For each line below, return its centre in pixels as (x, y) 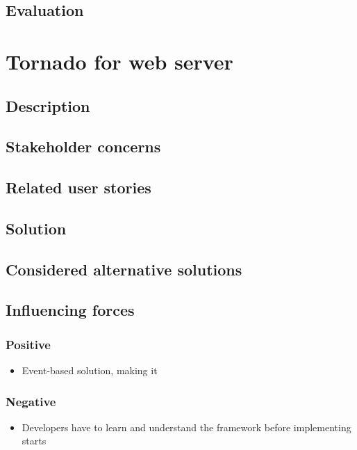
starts (34, 441)
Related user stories (78, 187)
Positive (28, 344)
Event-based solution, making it (90, 370)
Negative (31, 401)
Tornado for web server (119, 61)
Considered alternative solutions (124, 269)
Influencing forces (70, 310)
